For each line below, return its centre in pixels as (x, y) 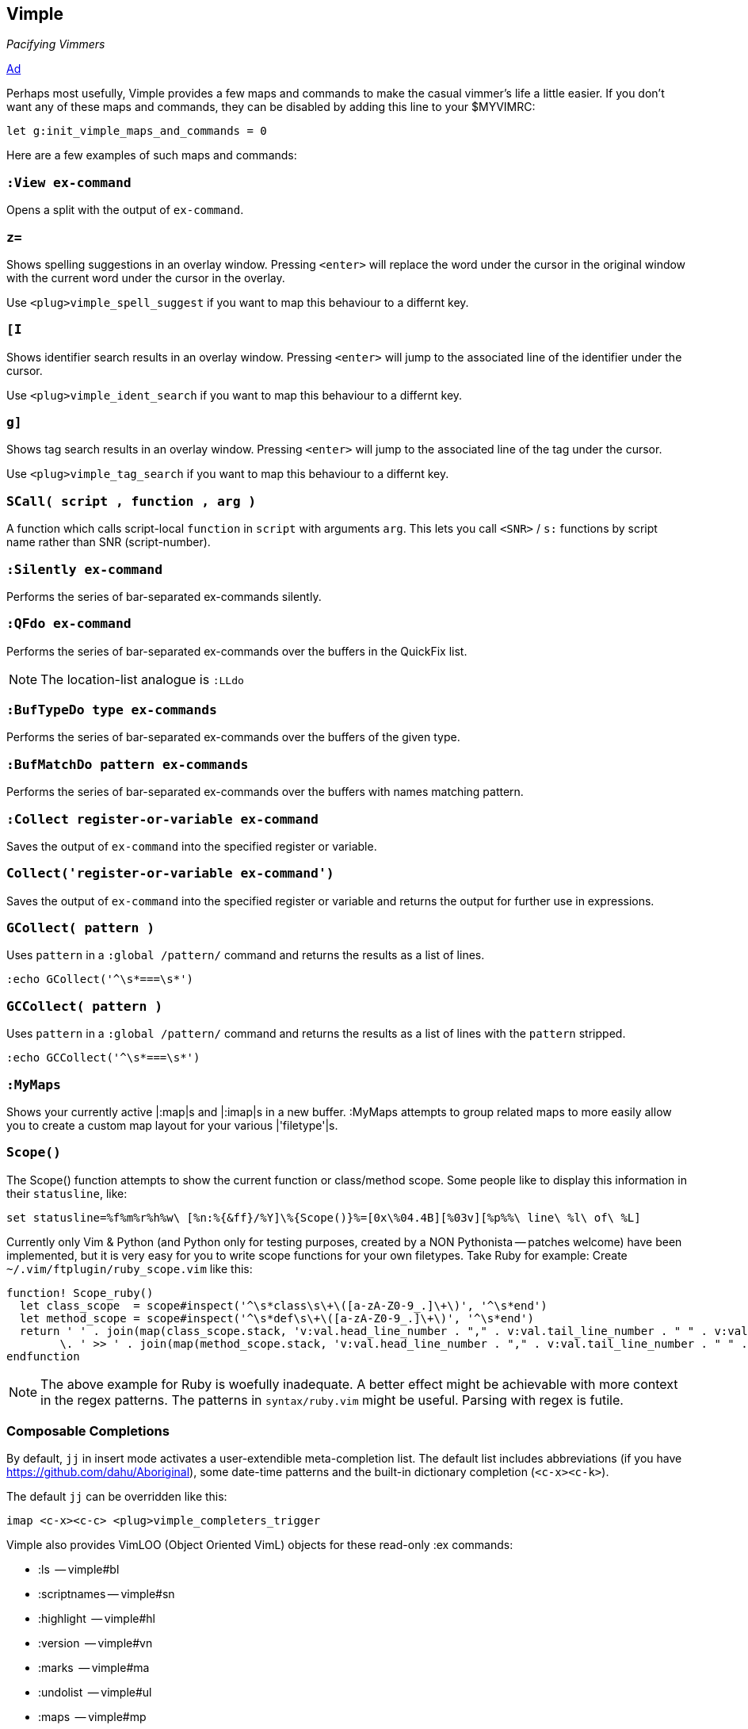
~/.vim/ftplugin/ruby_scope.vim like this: (130, 1268)
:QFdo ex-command (69, 624)
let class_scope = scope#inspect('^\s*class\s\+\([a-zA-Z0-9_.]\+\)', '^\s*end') (283, 1305)
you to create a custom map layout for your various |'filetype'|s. (172, 1125)
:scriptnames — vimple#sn (107, 1594)
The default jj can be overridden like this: (117, 1497)
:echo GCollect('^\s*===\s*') (100, 979)
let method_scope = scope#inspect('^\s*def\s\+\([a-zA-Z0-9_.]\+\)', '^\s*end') (277, 1318)
